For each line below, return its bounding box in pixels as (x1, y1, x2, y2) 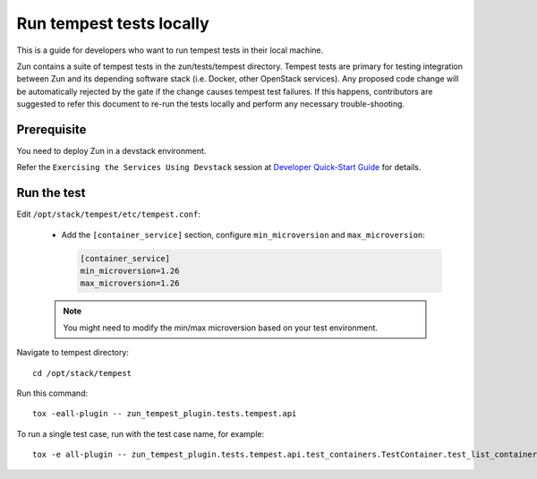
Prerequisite (16, 122, 87, 137)
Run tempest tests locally (16, 13, 209, 33)
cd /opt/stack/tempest (32, 368, 132, 378)
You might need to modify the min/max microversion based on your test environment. (63, 322, 379, 333)
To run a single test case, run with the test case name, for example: (16, 428, 265, 439)
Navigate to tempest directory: (16, 347, 130, 358)
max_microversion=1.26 (80, 278, 180, 288)
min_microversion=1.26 (80, 266, 180, 277)
